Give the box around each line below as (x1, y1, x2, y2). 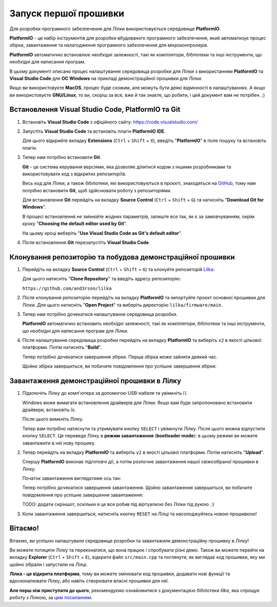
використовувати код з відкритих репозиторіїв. (22, 171, 127, 177)
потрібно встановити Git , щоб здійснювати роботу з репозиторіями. (22, 187, 172, 193)
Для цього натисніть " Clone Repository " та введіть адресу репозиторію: (22, 276, 182, 282)
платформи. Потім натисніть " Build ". (22, 344, 102, 351)
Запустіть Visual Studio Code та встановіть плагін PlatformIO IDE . (22, 128, 166, 134)
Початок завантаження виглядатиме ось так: (22, 475, 122, 481)
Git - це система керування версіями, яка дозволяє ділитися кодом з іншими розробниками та (22, 164, 231, 170)
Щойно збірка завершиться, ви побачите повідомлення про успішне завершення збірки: (22, 363, 217, 369)
